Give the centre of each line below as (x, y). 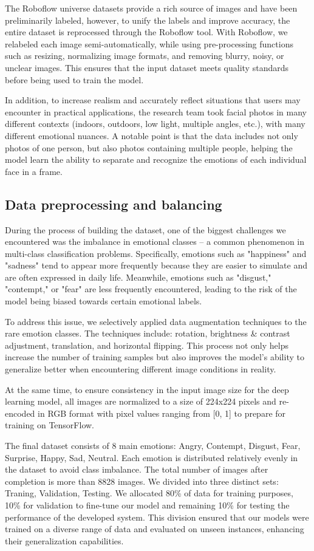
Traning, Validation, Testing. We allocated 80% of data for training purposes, (149, 493)
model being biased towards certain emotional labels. (104, 301)
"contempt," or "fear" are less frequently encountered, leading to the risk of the (151, 289)
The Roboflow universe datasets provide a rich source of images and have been (151, 8)
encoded (20, 413)
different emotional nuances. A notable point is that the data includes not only (152, 135)
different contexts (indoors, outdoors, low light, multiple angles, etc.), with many (155, 124)
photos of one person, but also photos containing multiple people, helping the (149, 147)
